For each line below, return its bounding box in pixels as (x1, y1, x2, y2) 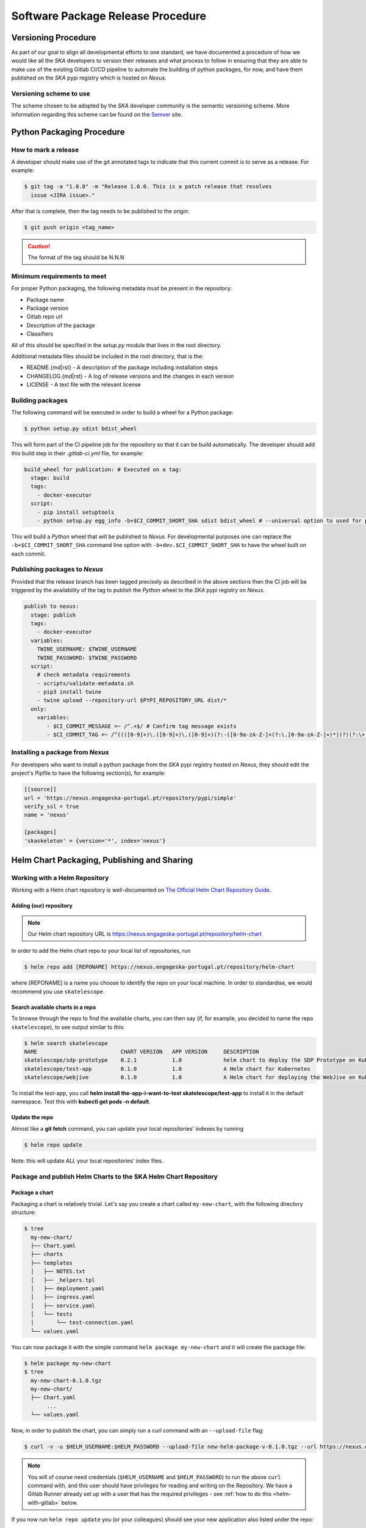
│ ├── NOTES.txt (30, 1268, 85, 1275)
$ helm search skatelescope (24, 1040, 108, 1046)
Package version (26, 304, 69, 312)
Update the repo (11, 1114, 54, 1121)
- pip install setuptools (37, 509, 115, 516)
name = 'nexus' (24, 812, 70, 818)
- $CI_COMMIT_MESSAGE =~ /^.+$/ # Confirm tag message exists (46, 722, 237, 730)
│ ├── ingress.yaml (30, 1293, 96, 1301)
